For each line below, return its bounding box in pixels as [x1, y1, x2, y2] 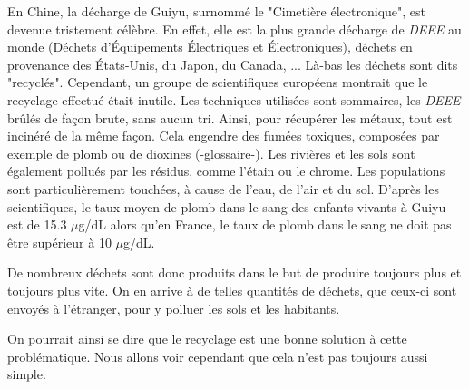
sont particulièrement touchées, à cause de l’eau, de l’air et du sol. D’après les [7, 179, 439, 198]
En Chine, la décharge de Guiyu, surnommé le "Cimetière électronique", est [7, 2, 425, 20]
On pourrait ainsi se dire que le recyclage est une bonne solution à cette [7, 329, 407, 348]
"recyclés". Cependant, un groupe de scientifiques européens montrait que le [7, 73, 428, 92]
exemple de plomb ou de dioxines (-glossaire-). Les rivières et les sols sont [7, 143, 415, 162]
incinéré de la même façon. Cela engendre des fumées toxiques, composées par [7, 126, 440, 145]
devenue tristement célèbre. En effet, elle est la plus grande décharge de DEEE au [7, 19, 462, 38]
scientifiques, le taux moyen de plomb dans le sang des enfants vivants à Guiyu [7, 197, 446, 216]
